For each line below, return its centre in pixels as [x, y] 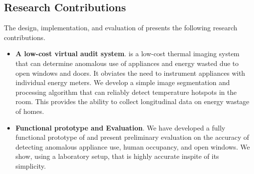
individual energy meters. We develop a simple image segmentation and [123, 82]
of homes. [30, 111]
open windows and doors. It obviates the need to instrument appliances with [130, 73]
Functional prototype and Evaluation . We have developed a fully [120, 127]
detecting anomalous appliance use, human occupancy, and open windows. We [133, 146]
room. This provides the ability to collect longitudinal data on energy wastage [132, 101]
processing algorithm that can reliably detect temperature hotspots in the [126, 92]
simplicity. [31, 165]
